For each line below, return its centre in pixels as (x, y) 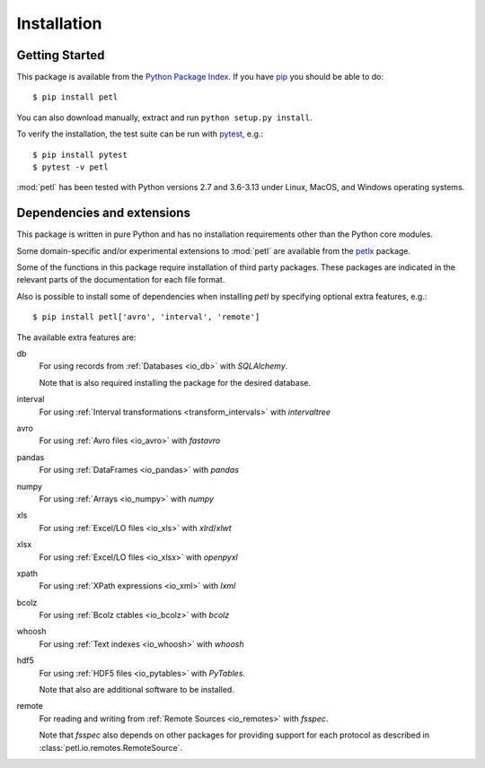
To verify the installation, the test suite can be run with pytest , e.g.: (140, 134)
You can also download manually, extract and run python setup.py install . (164, 118)
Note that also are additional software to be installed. (137, 690)
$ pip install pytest (80, 154)
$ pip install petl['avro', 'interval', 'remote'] (146, 317)
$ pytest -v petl (71, 167)
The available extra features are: (76, 337)
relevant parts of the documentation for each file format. (121, 280)
